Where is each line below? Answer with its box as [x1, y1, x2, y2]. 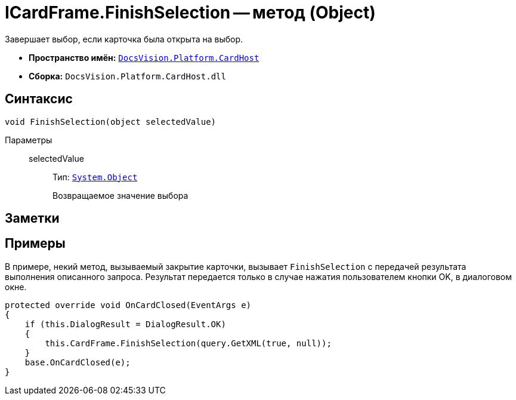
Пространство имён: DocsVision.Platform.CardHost [29, 52, 259, 63]
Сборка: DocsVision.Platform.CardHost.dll [29, 70, 226, 81]
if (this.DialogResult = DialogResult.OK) [24, 319, 226, 329]
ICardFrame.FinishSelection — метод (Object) [5, 2, 376, 23]
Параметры [5, 134, 52, 145]
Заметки [5, 211, 60, 226]
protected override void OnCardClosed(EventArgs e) [5, 300, 252, 310]
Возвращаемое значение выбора [52, 190, 189, 201]
